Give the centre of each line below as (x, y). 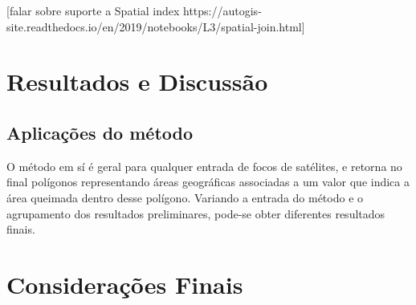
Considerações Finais (125, 284)
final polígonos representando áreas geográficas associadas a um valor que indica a (208, 182)
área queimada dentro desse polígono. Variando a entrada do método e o (185, 197)
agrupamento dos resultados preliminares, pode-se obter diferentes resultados (196, 213)
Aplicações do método (100, 132)
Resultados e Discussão (137, 81)
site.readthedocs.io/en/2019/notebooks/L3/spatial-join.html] (156, 26)
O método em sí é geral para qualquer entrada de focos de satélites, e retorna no (204, 166)
